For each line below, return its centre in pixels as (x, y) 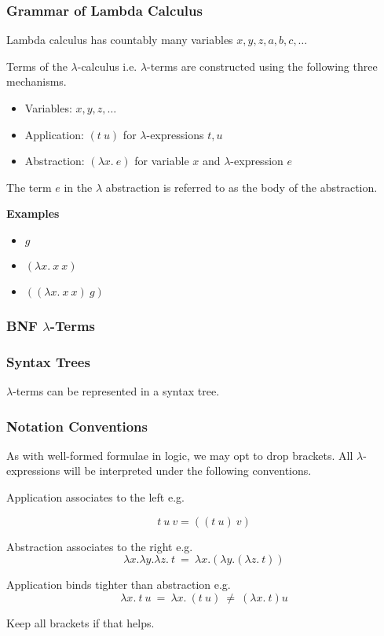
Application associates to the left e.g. (95, 497)
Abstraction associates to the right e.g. (100, 546)
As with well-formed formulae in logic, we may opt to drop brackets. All (180, 455)
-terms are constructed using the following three (262, 66)
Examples (33, 213)
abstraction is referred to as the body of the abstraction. (241, 187)
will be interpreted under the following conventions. (187, 471)
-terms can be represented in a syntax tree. (116, 391)
